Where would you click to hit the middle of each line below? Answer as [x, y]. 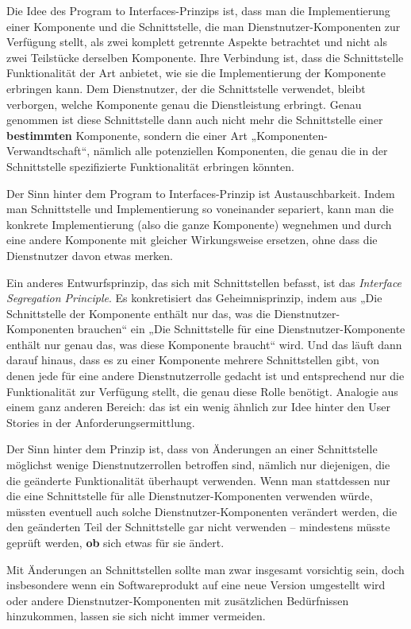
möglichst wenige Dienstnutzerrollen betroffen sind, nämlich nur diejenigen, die [198, 465]
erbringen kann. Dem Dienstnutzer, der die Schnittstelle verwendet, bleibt [186, 88]
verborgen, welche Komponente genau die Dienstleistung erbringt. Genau [184, 104]
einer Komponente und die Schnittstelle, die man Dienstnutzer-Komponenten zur [204, 26]
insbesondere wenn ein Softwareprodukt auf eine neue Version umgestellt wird [196, 585]
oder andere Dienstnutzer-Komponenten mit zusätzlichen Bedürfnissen [178, 600]
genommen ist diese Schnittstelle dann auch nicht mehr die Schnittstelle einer [195, 120]
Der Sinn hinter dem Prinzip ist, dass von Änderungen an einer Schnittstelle [192, 449]
